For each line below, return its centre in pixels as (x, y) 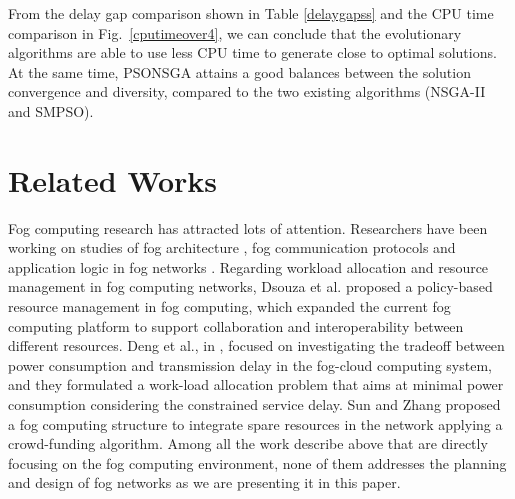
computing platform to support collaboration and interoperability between (236, 325)
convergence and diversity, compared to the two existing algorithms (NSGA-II (247, 91)
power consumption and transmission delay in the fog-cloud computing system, (250, 364)
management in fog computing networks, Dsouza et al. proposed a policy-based (250, 286)
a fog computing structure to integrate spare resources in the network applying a (255, 423)
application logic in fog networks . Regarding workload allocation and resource (248, 266)
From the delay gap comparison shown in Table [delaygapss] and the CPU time (251, 13)
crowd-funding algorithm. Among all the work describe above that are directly (248, 443)
